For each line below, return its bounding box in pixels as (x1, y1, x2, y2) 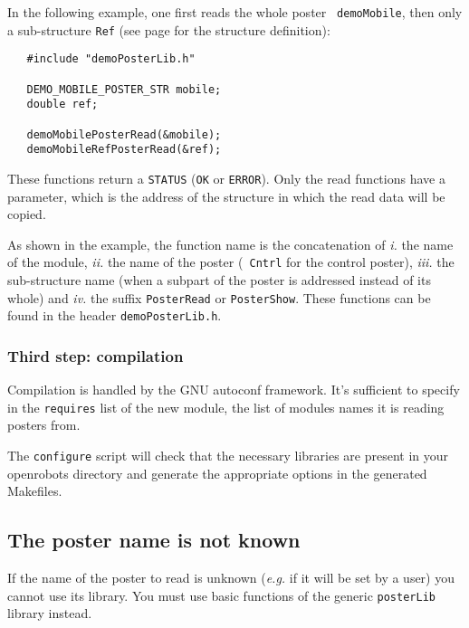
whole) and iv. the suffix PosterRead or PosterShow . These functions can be (7, 288, 431, 307)
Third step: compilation (7, 344, 184, 366)
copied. (7, 205, 46, 224)
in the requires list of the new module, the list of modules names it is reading (7, 397, 445, 416)
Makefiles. (7, 481, 62, 500)
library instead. (7, 604, 92, 623)
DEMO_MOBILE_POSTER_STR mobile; (26, 82, 222, 96)
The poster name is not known (7, 526, 301, 554)
